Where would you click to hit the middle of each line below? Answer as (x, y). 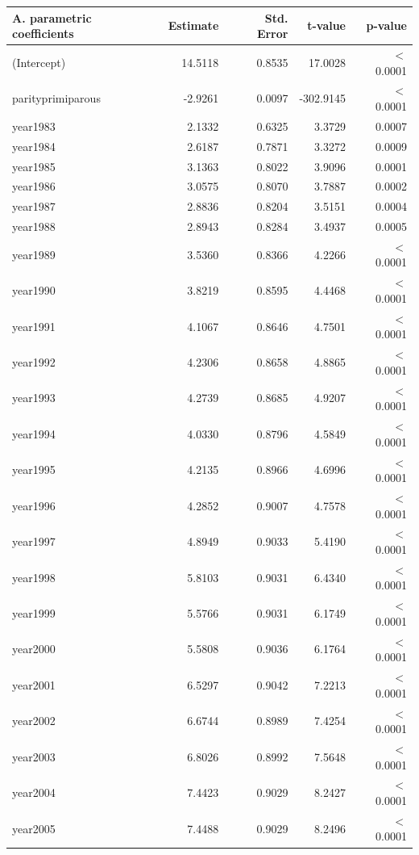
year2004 (34, 792)
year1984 (34, 146)
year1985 (34, 166)
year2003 (34, 756)
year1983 (34, 126)
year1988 (34, 226)
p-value (386, 25)
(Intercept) (39, 62)
